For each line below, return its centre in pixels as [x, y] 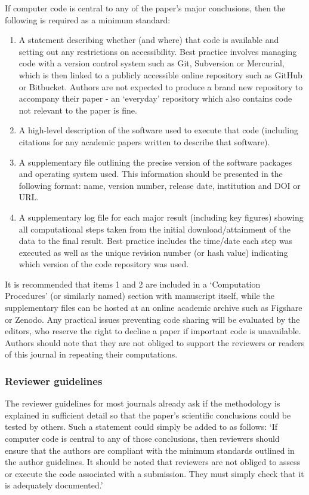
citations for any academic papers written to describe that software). [144, 141]
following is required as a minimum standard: [88, 19]
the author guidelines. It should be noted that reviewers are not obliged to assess [153, 462]
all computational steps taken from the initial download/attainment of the [155, 229]
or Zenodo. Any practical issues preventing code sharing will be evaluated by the [152, 319]
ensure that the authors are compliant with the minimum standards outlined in [150, 450]
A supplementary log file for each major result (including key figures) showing [161, 217]
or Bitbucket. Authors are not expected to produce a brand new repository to [161, 86]
